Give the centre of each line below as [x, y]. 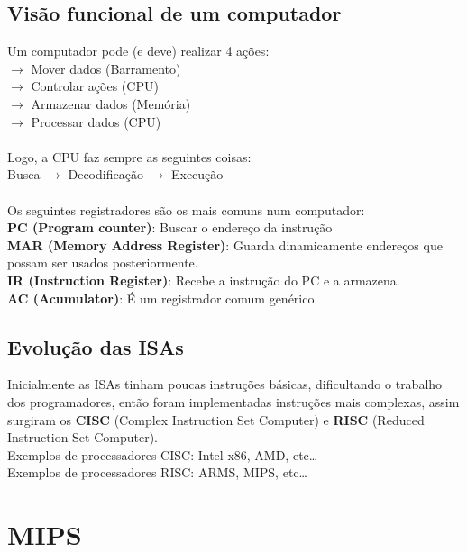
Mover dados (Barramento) [106, 68]
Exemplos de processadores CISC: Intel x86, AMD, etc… [163, 454]
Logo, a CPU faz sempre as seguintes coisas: [129, 156]
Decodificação [105, 174]
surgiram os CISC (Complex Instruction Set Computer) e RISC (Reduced [216, 419]
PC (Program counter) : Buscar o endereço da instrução [170, 227]
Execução [197, 174]
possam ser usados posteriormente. [103, 262]
